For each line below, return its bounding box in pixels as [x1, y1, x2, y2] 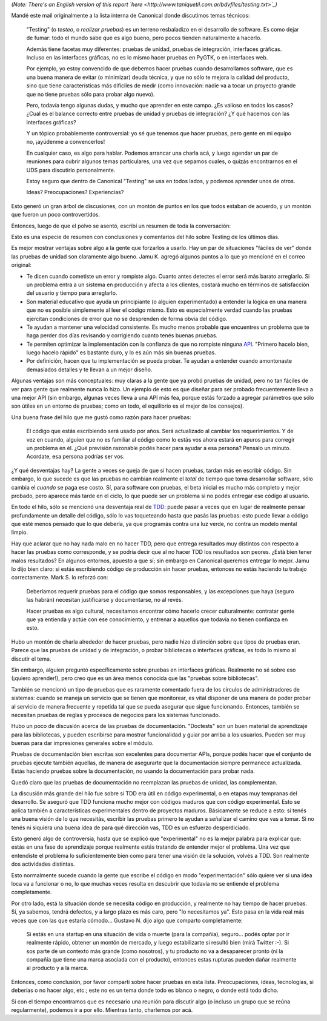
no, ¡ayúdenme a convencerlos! [26, 138, 105, 146]
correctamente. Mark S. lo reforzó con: [11, 574, 108, 581]
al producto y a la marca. [26, 965, 88, 972]
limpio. [11, 528, 28, 536]
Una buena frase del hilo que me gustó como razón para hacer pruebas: [11, 413, 191, 421]
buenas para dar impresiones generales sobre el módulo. [11, 740, 154, 747]
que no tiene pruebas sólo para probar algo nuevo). [26, 90, 155, 98]
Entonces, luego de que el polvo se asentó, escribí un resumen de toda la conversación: [11, 222, 231, 229]
